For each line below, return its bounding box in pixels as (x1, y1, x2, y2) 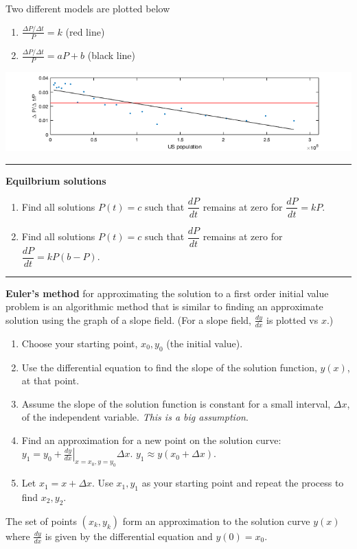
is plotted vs (266, 312, 319, 327)
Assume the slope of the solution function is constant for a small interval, (21, 396, 331, 410)
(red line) (65, 24, 105, 38)
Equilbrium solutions (5, 173, 106, 187)
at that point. (21, 373, 80, 388)
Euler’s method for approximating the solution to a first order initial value (5, 285, 329, 300)
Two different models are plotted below (5, 1, 170, 15)
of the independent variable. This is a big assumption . (21, 410, 249, 424)
